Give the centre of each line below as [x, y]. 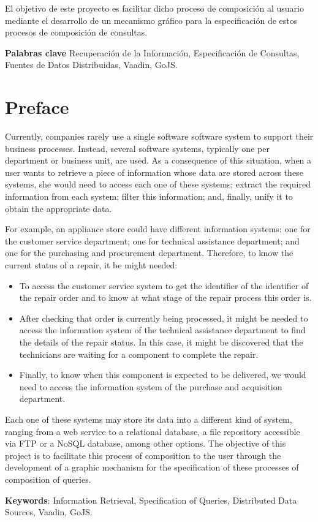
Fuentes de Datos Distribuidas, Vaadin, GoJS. [91, 65]
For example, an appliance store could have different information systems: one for [158, 229]
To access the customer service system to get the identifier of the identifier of [164, 285]
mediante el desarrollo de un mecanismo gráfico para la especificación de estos [151, 20]
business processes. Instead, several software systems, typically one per [137, 148]
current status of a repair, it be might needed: [91, 265]
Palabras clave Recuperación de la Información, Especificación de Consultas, [152, 52]
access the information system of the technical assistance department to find [162, 330]
